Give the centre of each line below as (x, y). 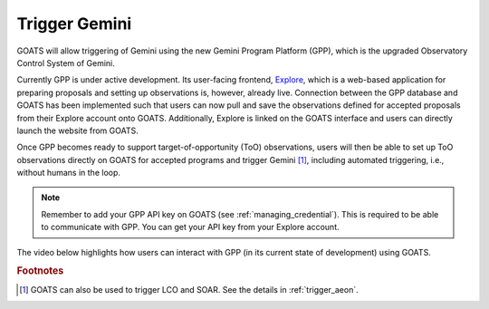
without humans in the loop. (69, 173)
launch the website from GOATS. (78, 130)
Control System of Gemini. (66, 63)
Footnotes (40, 271)
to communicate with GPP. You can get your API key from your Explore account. (190, 227)
